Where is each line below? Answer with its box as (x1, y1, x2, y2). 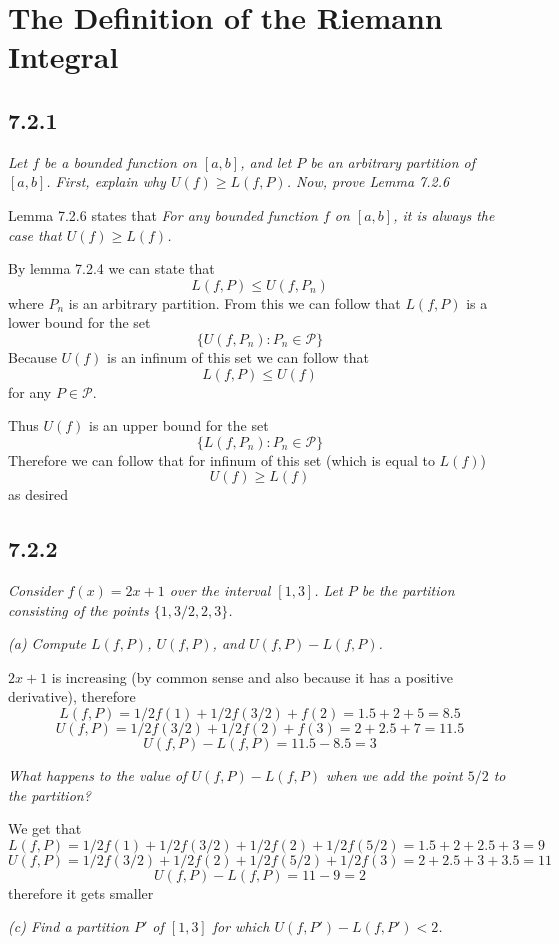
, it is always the (393, 204, 495, 225)
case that (8, 224, 62, 245)
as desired (8, 484, 69, 505)
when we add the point (325, 765, 463, 786)
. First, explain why (46, 171, 166, 192)
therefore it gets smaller (8, 882, 154, 903)
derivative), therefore (8, 686, 136, 707)
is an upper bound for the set (89, 415, 269, 436)
